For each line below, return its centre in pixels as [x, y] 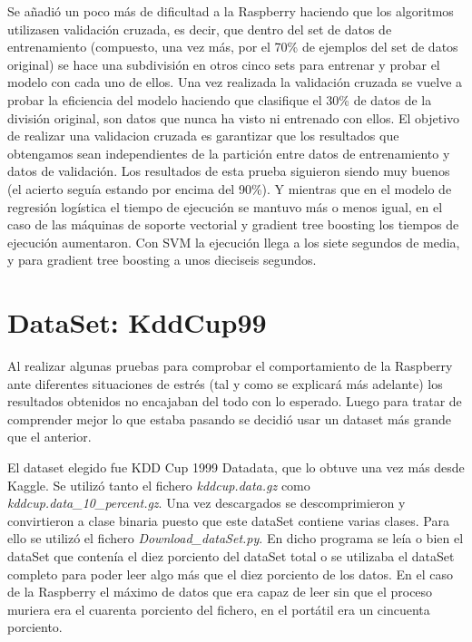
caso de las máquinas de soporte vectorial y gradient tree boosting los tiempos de [233, 224]
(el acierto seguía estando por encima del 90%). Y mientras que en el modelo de [230, 188]
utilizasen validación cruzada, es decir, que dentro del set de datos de [200, 29]
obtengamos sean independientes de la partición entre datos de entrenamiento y [229, 153]
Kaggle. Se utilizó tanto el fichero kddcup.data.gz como [159, 485]
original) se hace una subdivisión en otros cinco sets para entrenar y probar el [224, 64]
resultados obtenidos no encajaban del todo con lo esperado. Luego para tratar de [235, 401]
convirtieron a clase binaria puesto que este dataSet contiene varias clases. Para [228, 520]
